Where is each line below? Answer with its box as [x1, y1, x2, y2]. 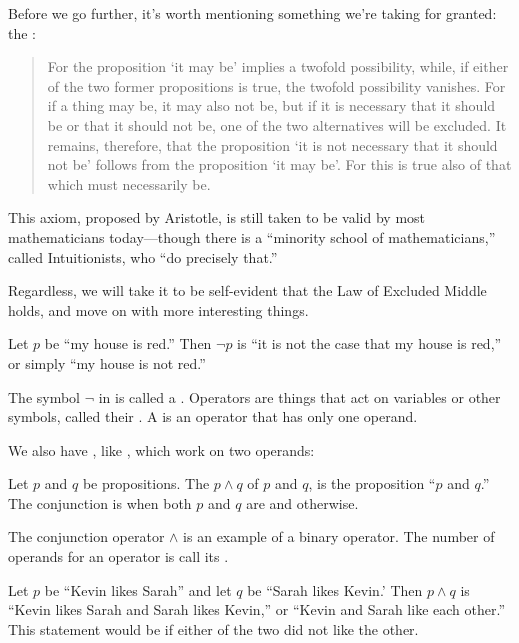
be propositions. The [82, 473, 210, 494]
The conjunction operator [8, 526, 165, 547]
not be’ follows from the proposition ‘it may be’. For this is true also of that [47, 154, 512, 175]
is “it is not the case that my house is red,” [237, 333, 502, 354]
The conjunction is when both [8, 492, 192, 513]
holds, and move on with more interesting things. [8, 299, 309, 320]
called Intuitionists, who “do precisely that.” [8, 246, 278, 267]
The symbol [8, 386, 81, 407]
